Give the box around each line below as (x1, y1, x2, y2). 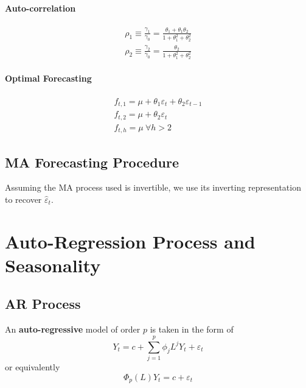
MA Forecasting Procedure (5, 152, 179, 171)
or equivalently (5, 360, 60, 373)
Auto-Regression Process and (5, 228, 256, 253)
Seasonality (5, 252, 101, 277)
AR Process (5, 294, 81, 313)
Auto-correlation (5, 1, 76, 14)
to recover (5, 192, 42, 205)
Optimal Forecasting (5, 72, 92, 85)
